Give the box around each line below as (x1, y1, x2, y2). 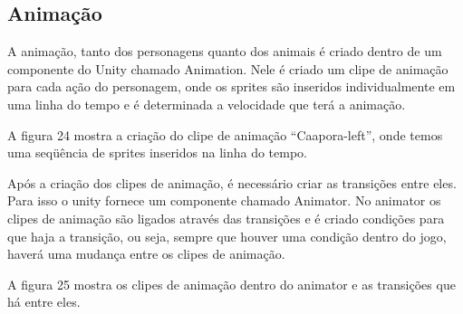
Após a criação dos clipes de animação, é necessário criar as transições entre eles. (7, 173, 457, 192)
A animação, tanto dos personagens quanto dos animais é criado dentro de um (7, 42, 442, 61)
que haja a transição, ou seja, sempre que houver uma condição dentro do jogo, (7, 226, 447, 245)
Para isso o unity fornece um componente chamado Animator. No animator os (7, 191, 441, 210)
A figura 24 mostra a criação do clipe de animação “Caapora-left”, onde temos (7, 125, 443, 144)
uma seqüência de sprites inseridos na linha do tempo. (7, 143, 308, 162)
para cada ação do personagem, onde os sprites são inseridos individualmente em (7, 77, 456, 96)
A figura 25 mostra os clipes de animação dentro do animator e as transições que (7, 274, 456, 293)
